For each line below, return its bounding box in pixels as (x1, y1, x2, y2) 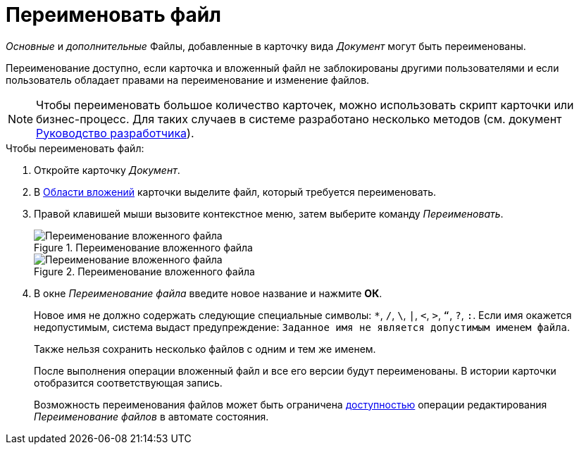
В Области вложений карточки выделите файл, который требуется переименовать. (34, 185, 437, 198)
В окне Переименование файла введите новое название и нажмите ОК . (34, 287, 382, 299)
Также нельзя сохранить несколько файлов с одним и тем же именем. (34, 342, 376, 355)
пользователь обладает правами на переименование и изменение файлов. (6, 73, 370, 86)
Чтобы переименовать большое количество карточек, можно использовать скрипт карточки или (36, 97, 574, 112)
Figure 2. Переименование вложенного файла (34, 265, 255, 277)
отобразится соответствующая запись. (34, 376, 223, 389)
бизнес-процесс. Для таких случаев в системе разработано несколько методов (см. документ (36, 111, 562, 126)
